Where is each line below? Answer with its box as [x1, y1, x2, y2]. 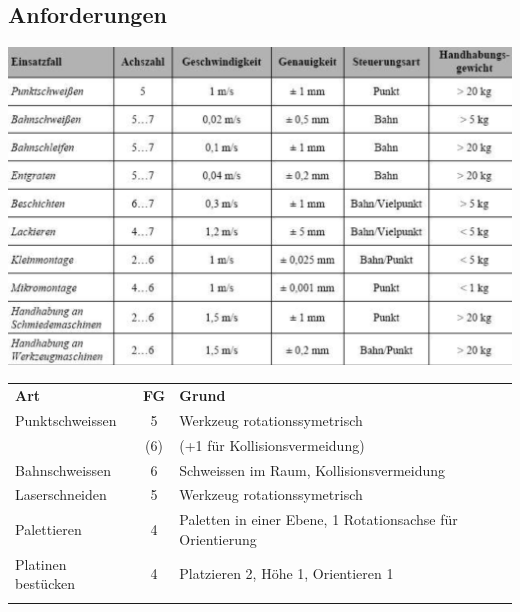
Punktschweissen [15, 409, 117, 430]
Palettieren [15, 519, 82, 540]
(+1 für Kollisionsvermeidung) [179, 434, 365, 455]
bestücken [15, 573, 75, 594]
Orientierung [179, 528, 257, 549]
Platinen [15, 553, 67, 574]
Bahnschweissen [15, 459, 112, 480]
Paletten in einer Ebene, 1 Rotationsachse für [179, 509, 458, 530]
